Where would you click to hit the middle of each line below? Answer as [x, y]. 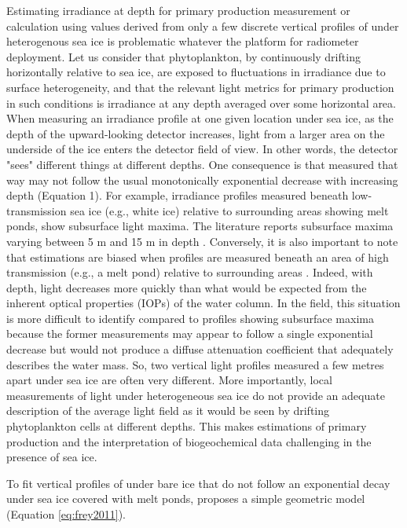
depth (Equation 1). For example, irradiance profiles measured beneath [178, 195]
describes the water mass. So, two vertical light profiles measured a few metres [195, 364]
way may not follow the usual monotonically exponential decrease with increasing [202, 180]
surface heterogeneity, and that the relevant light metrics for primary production [200, 87]
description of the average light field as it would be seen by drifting [168, 411]
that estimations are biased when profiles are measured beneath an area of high [198, 257]
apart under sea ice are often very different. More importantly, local [169, 380]
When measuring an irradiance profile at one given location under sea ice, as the [200, 118]
